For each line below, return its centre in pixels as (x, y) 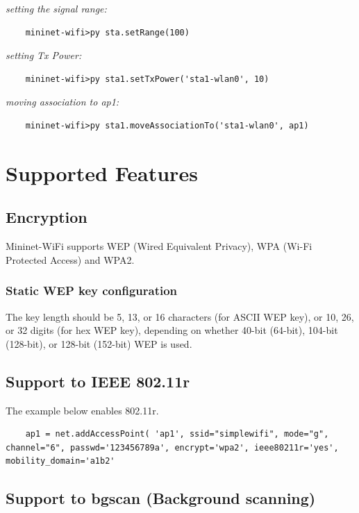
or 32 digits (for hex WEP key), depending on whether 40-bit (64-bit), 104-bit (172, 330)
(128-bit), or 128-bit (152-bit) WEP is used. (99, 343)
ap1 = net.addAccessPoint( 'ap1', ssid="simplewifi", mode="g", (177, 434)
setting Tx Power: (44, 55)
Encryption (47, 217)
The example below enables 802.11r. (82, 410)
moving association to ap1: (62, 102)
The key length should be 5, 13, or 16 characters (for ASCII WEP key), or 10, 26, (180, 316)
